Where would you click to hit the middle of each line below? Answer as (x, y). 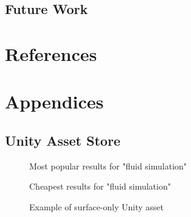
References (51, 53)
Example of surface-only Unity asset (96, 206)
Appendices (54, 101)
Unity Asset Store (63, 140)
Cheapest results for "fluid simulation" (100, 186)
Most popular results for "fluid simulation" (108, 165)
